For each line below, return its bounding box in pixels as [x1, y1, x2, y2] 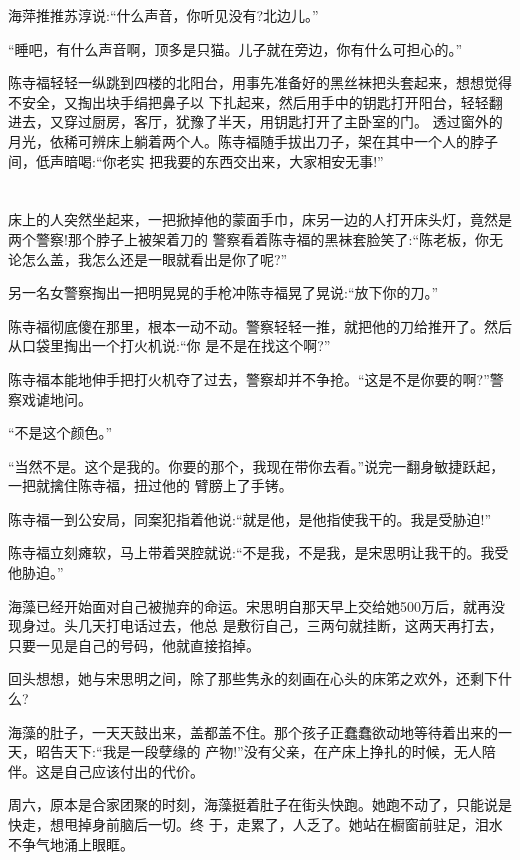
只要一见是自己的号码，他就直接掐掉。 [8, 634, 260, 655]
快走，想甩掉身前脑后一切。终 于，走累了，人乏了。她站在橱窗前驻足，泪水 [8, 814, 503, 834]
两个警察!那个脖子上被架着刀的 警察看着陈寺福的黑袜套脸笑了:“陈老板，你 [8, 228, 490, 249]
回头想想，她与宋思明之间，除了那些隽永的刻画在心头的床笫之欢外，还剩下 [8, 668, 498, 689]
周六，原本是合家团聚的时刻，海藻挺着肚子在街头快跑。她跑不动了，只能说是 [8, 794, 512, 815]
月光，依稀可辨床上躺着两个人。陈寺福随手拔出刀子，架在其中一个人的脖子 [8, 130, 498, 151]
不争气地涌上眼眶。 [8, 833, 134, 854]
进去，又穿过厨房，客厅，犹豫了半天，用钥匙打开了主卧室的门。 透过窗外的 [8, 111, 503, 132]
